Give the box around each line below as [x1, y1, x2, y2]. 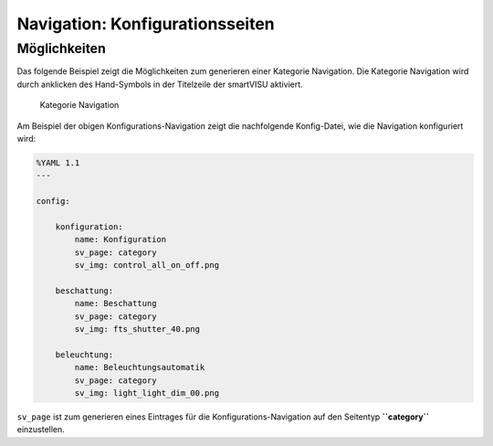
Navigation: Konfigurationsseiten [16, 14, 276, 34]
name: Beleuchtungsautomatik [74, 362, 205, 373]
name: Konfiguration [74, 234, 167, 245]
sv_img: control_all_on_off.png [74, 260, 219, 271]
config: [36, 196, 70, 207]
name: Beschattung [74, 298, 157, 309]
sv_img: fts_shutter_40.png [74, 324, 201, 334]
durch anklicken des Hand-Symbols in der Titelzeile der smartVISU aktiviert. [16, 79, 303, 90]
